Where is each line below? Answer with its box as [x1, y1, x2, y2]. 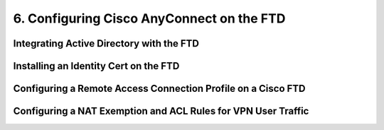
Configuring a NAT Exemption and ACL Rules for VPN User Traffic [13, 105, 309, 117]
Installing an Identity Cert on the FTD [13, 60, 180, 72]
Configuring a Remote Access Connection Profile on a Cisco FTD [13, 83, 306, 95]
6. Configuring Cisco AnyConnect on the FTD [13, 11, 286, 26]
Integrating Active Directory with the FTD [13, 37, 199, 49]
